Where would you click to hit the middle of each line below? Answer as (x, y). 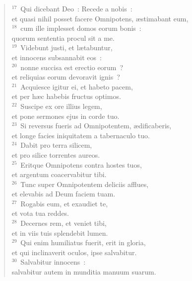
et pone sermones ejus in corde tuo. (65, 116)
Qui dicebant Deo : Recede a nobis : (76, 8)
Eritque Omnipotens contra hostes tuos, (81, 164)
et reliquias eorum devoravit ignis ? (66, 77)
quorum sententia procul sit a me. (63, 38)
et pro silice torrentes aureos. (56, 154)
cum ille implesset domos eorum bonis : (81, 28)
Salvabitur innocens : (53, 262)
